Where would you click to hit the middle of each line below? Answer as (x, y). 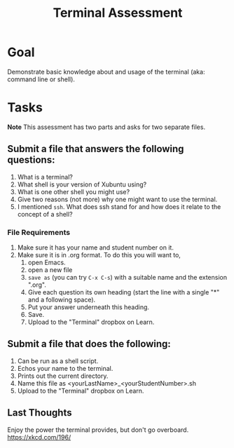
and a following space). (62, 299)
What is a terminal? (45, 177)
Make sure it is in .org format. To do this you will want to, (99, 254)
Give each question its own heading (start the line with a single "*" (124, 292)
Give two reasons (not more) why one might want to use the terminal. (117, 199)
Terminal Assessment (118, 13)
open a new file (50, 270)
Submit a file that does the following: (89, 344)
